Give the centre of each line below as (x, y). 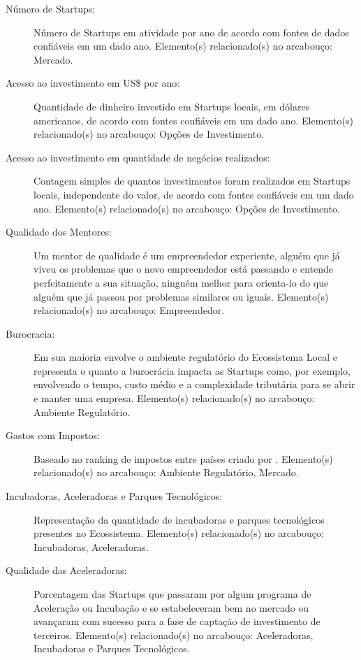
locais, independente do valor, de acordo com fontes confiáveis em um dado (194, 194)
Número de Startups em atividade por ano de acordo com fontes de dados (191, 32)
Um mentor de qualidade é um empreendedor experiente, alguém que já (187, 255)
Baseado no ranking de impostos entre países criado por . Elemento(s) (183, 458)
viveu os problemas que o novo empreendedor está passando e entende (184, 269)
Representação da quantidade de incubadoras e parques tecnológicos (179, 519)
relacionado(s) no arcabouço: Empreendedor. (129, 310)
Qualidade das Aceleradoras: (66, 570)
